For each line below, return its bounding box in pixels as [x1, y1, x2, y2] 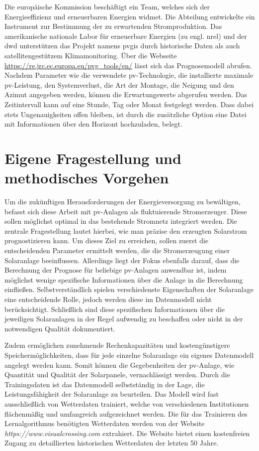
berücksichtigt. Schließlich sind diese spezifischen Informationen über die [4, 303, 225, 314]
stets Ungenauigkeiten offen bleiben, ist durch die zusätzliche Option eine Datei [4, 109, 247, 119]
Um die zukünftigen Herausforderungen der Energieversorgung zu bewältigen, [4, 196, 241, 207]
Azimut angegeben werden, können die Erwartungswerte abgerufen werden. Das [4, 89, 248, 100]
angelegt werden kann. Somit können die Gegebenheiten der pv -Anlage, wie [4, 359, 235, 370]
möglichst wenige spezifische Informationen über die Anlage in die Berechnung [4, 274, 243, 285]
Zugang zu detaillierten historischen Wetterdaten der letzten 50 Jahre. [4, 438, 219, 448]
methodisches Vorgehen [4, 167, 169, 188]
